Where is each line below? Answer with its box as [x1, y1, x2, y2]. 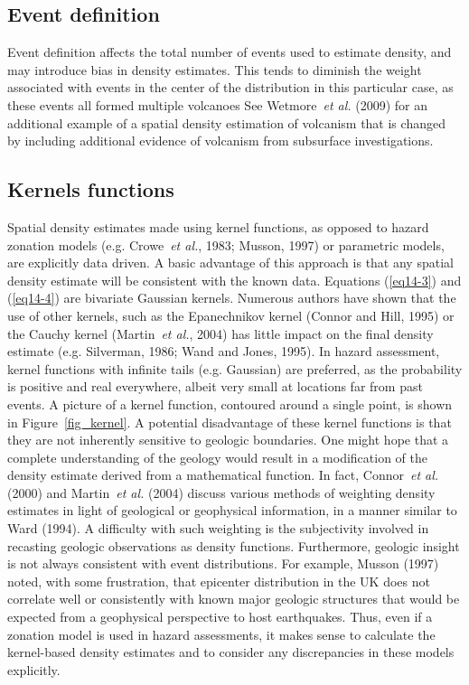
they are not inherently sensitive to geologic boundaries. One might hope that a [7, 430, 449, 449]
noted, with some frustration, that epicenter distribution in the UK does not [7, 571, 430, 590]
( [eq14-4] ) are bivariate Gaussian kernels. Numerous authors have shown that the [7, 288, 456, 307]
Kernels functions [7, 175, 174, 203]
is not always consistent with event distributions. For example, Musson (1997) [7, 554, 439, 573]
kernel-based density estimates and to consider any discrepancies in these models [7, 643, 455, 662]
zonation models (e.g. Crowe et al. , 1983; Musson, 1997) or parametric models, [7, 235, 445, 254]
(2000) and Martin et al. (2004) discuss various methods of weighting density [7, 483, 436, 502]
